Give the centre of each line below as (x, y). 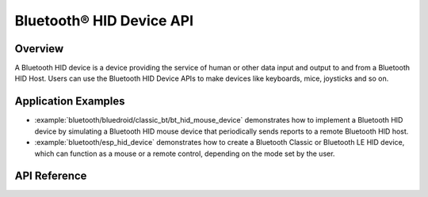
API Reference (51, 176)
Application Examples (70, 102)
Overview (39, 49)
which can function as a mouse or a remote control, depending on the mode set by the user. (185, 153)
